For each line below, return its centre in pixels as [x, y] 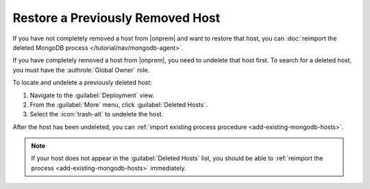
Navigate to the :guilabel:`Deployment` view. [92, 95]
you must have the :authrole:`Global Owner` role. [81, 70]
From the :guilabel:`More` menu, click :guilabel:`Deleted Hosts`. [119, 104]
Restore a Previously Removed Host [116, 18]
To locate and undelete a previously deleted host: [82, 83]
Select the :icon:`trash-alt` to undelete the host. [97, 114]
